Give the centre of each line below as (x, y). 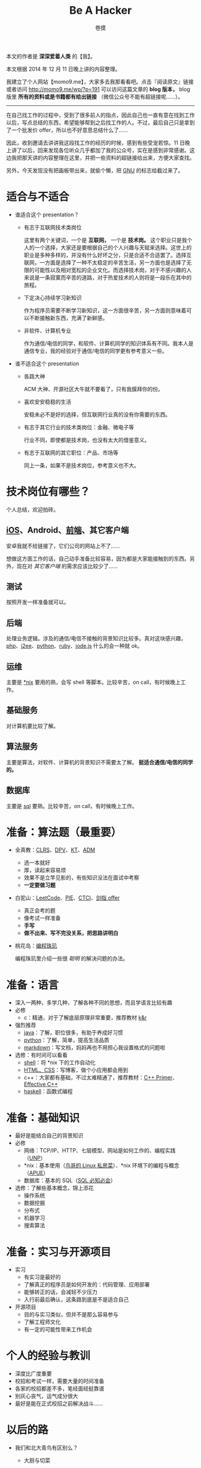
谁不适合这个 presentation (47, 364)
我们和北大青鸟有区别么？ (46, 1448)
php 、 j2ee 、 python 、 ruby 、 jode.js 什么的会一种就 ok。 (74, 646)
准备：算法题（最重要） (64, 832)
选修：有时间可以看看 (41, 1055)
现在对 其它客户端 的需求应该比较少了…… (67, 566)
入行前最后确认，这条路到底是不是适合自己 (76, 1300)
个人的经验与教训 (48, 1356)
